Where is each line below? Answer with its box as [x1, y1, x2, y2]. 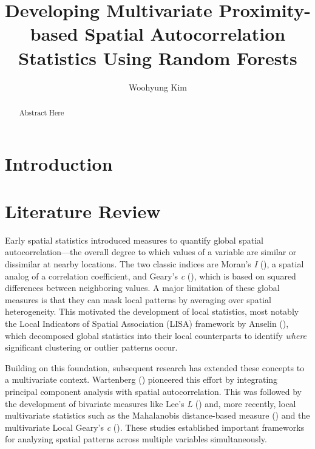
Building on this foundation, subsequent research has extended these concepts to [5, 361, 305, 374]
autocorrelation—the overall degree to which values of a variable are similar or [5, 245, 297, 258]
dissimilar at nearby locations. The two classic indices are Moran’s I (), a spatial [5, 258, 304, 270]
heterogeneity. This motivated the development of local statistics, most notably [5, 305, 299, 318]
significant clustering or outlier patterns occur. [5, 341, 178, 354]
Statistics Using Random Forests [18, 45, 297, 70]
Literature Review [5, 198, 161, 223]
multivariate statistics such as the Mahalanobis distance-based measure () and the [5, 409, 310, 422]
